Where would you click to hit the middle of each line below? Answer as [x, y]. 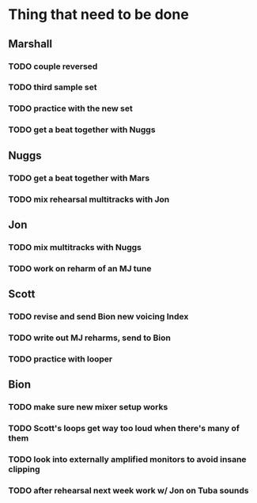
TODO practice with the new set [70, 108]
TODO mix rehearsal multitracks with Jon [89, 199]
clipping [25, 470]
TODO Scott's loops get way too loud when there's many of [124, 429]
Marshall [30, 44]
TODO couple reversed [53, 66]
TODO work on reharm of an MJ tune [80, 268]
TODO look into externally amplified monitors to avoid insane [127, 460]
